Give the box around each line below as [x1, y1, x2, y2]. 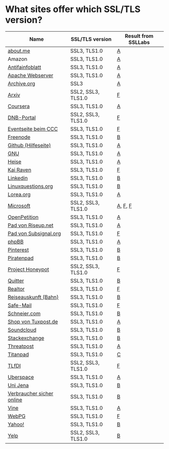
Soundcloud [8, 326, 37, 333]
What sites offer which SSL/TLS [5, 4, 141, 15]
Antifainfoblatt [8, 63, 41, 71]
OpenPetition [8, 213, 39, 220]
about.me [8, 47, 30, 54]
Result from [125, 32, 153, 39]
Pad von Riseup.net [8, 222, 54, 229]
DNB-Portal [8, 114, 36, 121]
